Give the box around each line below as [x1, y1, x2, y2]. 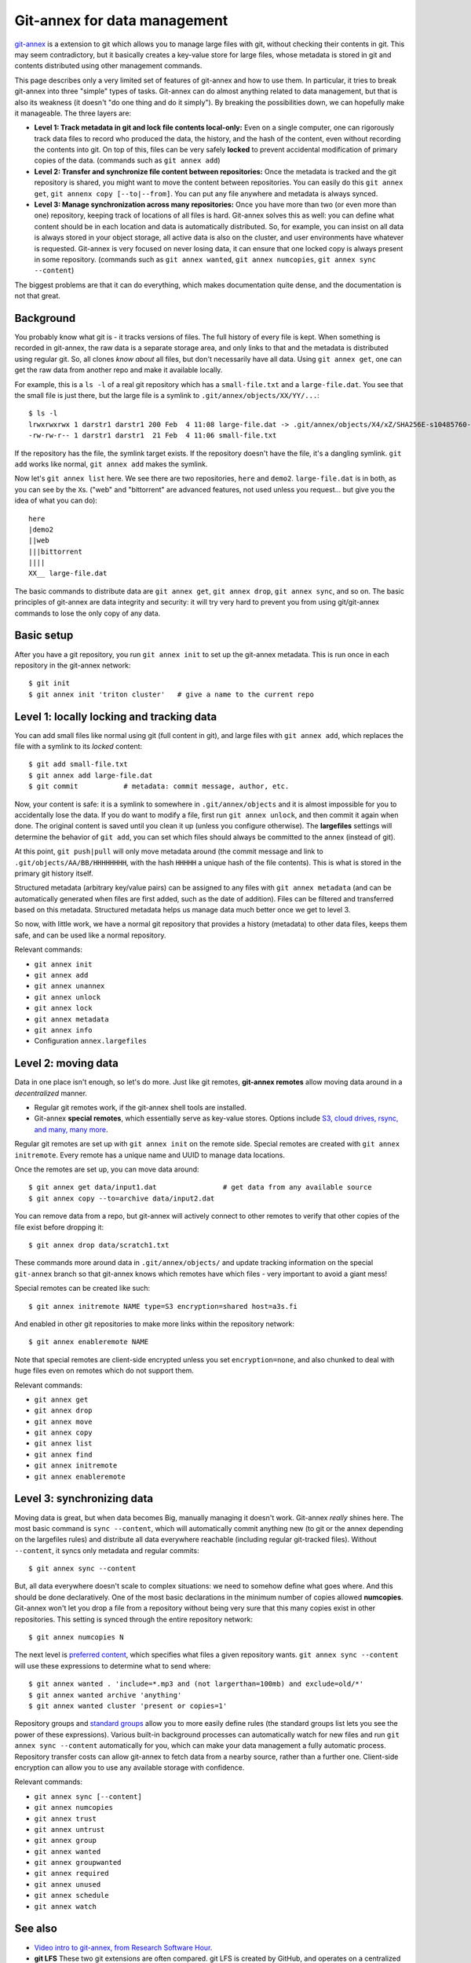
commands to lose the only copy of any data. [14, 609, 161, 618]
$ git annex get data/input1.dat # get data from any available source [28, 1183, 372, 1192]
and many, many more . [34, 1124, 108, 1134]
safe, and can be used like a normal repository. [14, 930, 166, 940]
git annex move [34, 1417, 93, 1426]
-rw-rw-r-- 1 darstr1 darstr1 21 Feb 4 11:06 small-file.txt [28, 431, 277, 440]
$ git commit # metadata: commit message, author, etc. [28, 782, 290, 791]
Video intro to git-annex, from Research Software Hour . [34, 1943, 213, 1952]
